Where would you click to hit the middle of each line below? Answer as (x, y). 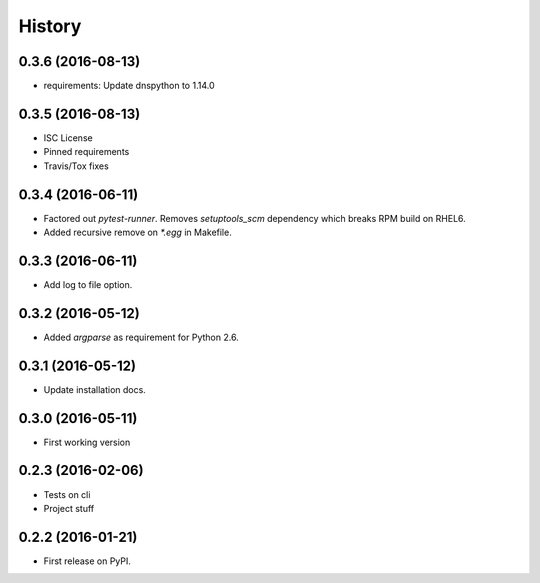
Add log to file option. (88, 284)
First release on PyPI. (87, 561)
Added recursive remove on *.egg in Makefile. (137, 232)
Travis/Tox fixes (76, 166)
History (50, 26)
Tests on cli (67, 494)
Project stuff (69, 508)
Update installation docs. (95, 389)
